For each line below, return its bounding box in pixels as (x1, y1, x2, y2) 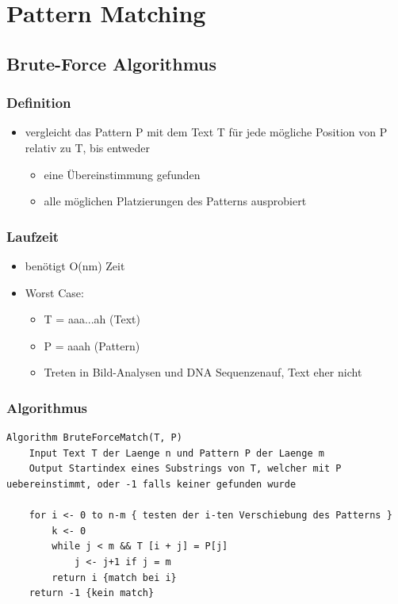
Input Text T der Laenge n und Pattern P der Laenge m (29, 447, 324, 459)
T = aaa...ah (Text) (44, 311, 140, 327)
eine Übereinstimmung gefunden (44, 166, 201, 182)
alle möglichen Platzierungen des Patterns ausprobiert (44, 193, 307, 209)
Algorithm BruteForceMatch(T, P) (6, 432, 182, 444)
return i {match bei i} (52, 572, 177, 583)
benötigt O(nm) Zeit (25, 257, 125, 273)
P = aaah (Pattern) (44, 337, 140, 354)
